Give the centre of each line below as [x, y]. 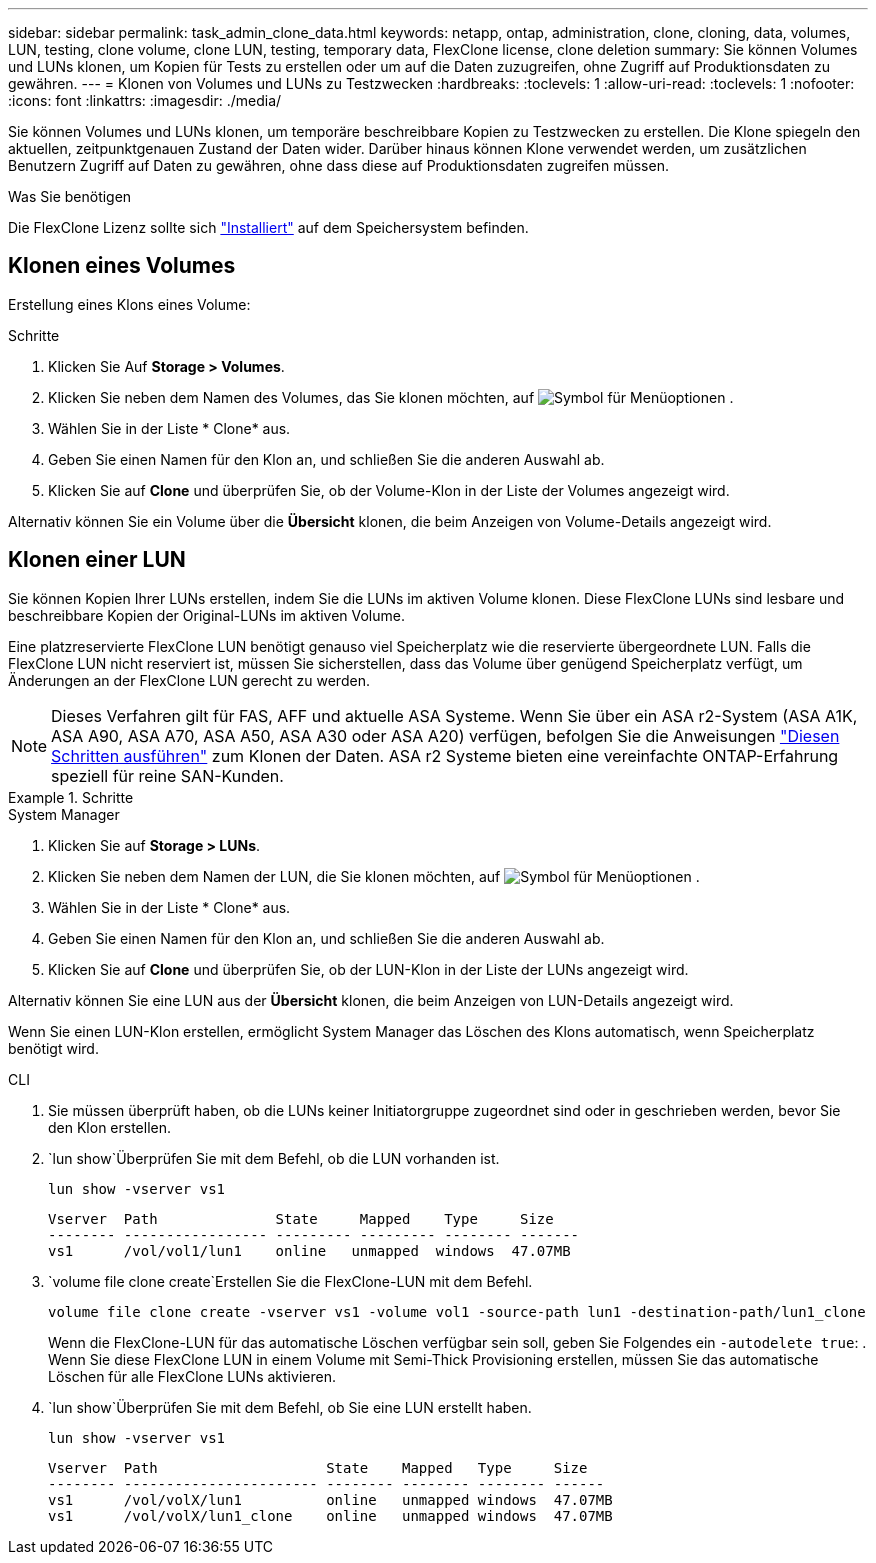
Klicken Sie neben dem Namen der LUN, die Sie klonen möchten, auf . [374, 876]
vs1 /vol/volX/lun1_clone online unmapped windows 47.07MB [330, 1515]
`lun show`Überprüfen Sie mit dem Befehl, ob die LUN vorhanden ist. [274, 1158]
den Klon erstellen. [110, 1127]
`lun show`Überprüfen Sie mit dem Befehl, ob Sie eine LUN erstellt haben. [290, 1407]
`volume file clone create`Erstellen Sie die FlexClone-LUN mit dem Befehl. [290, 1281]
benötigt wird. [53, 1048]
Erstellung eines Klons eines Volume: [129, 304]
